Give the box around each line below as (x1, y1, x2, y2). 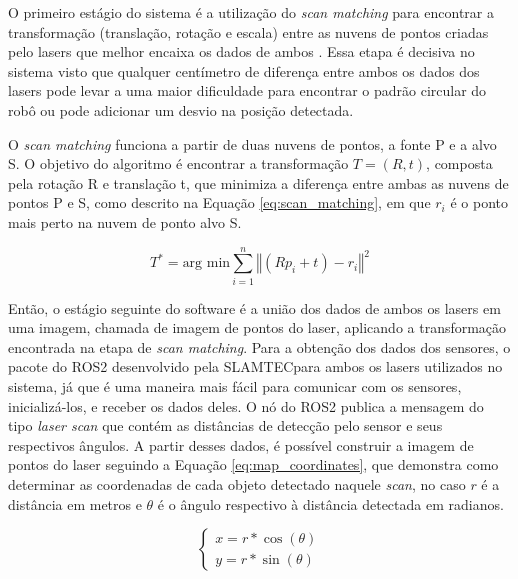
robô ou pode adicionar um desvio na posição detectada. (8, 99, 354, 120)
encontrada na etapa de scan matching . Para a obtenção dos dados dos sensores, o (8, 336, 511, 357)
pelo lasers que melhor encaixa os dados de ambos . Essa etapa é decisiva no (8, 41, 475, 62)
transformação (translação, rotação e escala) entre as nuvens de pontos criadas (8, 21, 489, 42)
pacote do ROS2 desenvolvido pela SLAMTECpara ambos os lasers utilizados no (8, 356, 503, 377)
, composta (426, 153, 493, 174)
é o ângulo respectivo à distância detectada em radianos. (157, 493, 504, 514)
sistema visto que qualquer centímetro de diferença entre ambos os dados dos (8, 60, 480, 81)
